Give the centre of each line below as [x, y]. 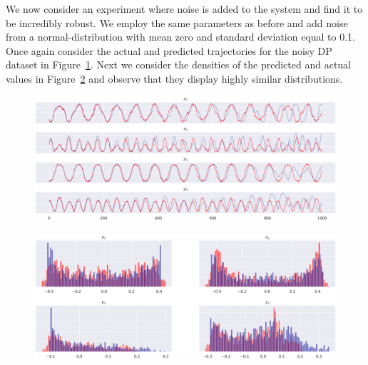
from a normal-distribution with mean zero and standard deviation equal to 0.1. [181, 37]
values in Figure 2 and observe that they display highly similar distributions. [174, 78]
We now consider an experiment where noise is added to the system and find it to [184, 9]
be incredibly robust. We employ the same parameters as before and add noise [177, 22]
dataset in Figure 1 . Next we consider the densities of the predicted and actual [179, 65]
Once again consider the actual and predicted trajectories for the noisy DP [169, 50]
